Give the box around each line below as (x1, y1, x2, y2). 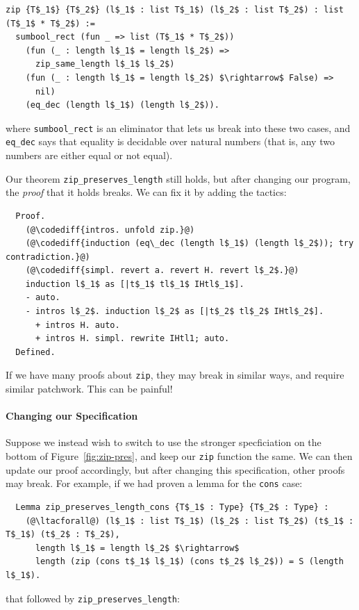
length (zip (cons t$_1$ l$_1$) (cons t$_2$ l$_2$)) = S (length (35, 557, 344, 567)
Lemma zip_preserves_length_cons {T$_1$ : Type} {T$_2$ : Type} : (15, 502, 329, 512)
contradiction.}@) (6, 252, 90, 262)
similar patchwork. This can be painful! (6, 381, 173, 396)
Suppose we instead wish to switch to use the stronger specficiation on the (6, 435, 322, 450)
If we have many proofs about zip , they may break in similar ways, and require (6, 368, 344, 382)
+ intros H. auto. (35, 320, 120, 330)
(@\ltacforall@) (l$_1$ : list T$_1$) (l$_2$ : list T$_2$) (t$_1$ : (25, 516, 354, 526)
